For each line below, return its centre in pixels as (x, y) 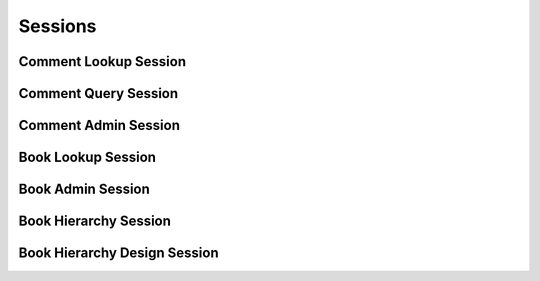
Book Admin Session (84, 189)
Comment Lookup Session (102, 61)
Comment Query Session (98, 93)
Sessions (57, 26)
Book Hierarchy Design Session (118, 253)
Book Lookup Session (87, 157)
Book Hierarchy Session (95, 221)
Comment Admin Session (99, 125)
